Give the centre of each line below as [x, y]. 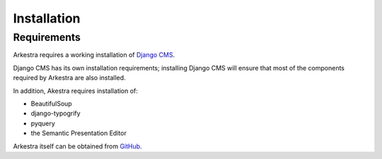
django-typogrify [56, 113]
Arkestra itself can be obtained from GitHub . [77, 146]
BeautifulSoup [51, 103]
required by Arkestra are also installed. [70, 78]
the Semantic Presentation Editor [79, 133]
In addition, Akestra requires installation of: [75, 91]
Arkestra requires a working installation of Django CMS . [94, 55]
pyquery [43, 123]
